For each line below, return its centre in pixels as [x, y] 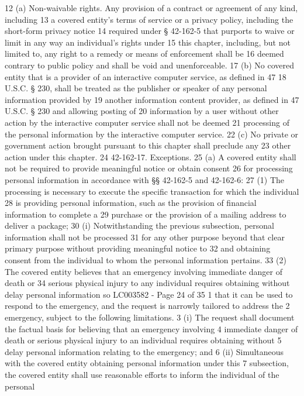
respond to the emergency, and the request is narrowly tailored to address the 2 [147, 306]
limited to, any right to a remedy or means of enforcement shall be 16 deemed [144, 54]
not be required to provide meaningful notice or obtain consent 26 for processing [149, 168]
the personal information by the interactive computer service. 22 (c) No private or [152, 134]
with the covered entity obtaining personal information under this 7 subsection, [147, 363]
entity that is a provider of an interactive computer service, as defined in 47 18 [146, 76]
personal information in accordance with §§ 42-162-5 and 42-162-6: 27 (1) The [145, 179]
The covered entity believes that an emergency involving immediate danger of [144, 271]
